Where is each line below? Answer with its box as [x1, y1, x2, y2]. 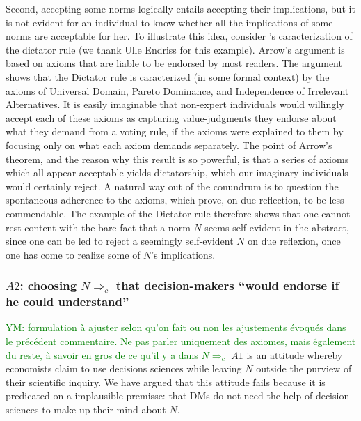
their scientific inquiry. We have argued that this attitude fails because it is [6, 374, 326, 389]
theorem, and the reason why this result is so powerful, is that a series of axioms [6, 151, 349, 166]
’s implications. [151, 247, 216, 261]
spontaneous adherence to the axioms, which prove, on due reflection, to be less [6, 192, 344, 207]
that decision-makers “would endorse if [115, 277, 339, 294]
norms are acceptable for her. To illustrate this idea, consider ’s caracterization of [6, 29, 353, 43]
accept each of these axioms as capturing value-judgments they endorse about [6, 110, 337, 125]
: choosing [19, 277, 77, 294]
